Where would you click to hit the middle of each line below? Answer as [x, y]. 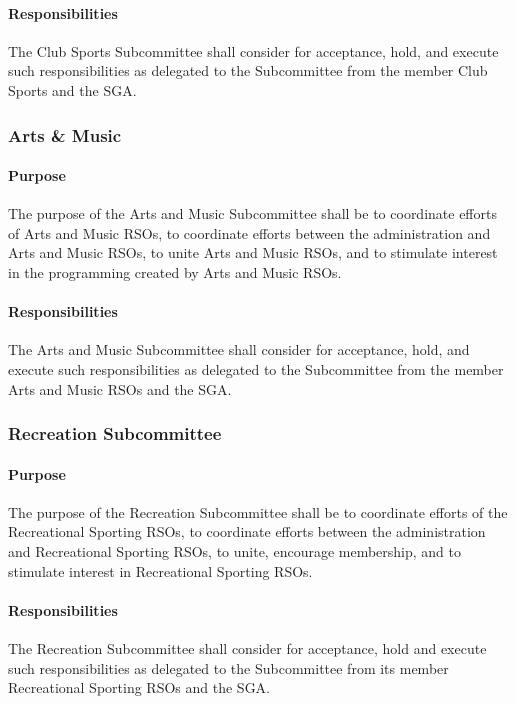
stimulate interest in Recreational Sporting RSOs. [160, 570]
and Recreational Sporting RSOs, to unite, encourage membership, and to [235, 551]
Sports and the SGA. [72, 89]
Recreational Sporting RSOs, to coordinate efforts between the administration [247, 531]
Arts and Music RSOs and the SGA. [120, 388]
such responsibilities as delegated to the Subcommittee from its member [228, 667]
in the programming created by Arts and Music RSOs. [175, 272]
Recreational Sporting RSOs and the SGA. [139, 687]
